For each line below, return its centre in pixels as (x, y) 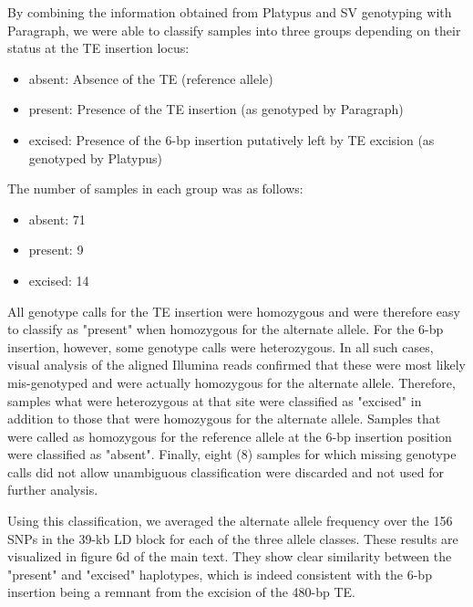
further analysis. (53, 490)
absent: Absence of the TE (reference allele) (151, 78)
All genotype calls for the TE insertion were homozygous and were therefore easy (234, 311)
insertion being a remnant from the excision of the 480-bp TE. (181, 592)
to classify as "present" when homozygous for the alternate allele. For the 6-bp (226, 329)
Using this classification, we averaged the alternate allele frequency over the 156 (230, 521)
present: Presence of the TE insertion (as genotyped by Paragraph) (216, 109)
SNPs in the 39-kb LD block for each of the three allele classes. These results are (233, 538)
